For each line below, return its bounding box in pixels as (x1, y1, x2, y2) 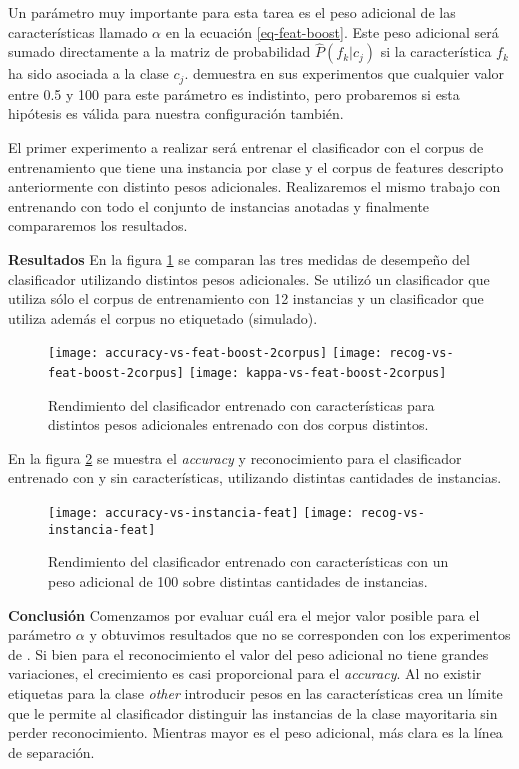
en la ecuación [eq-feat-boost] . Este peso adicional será (165, 21, 499, 42)
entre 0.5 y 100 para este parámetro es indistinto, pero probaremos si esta (8, 83, 460, 104)
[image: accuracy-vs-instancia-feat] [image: (48, 506, 354, 521)
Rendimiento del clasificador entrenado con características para (48, 394, 435, 415)
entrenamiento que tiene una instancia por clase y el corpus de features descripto (8, 156, 504, 177)
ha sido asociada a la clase (8, 63, 169, 84)
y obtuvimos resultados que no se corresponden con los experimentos (89, 624, 511, 645)
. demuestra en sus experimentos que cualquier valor (184, 63, 505, 84)
